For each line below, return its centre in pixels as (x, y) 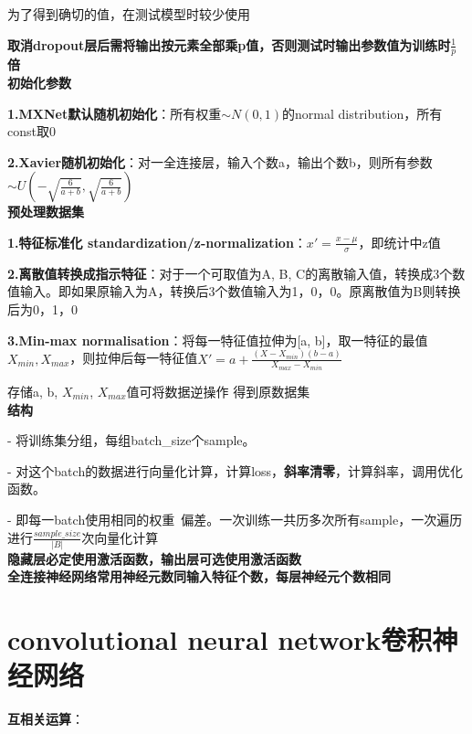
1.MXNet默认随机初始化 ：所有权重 (115, 113)
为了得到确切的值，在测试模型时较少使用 (129, 14)
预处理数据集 (46, 212)
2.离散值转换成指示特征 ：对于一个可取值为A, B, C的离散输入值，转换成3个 (230, 273)
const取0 (31, 131)
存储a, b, (33, 391)
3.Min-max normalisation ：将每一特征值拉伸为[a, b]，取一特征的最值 (218, 340)
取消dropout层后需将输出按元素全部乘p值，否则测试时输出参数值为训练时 (229, 44)
